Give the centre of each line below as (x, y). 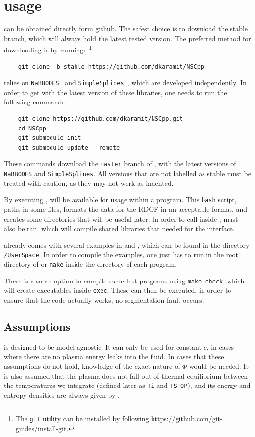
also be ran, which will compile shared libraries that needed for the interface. (119, 228)
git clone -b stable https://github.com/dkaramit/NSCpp (111, 66)
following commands (34, 102)
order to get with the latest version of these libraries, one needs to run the (115, 92)
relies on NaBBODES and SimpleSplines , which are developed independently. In (125, 83)
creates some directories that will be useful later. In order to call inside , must (121, 218)
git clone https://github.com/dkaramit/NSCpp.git (101, 119)
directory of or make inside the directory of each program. (90, 264)
